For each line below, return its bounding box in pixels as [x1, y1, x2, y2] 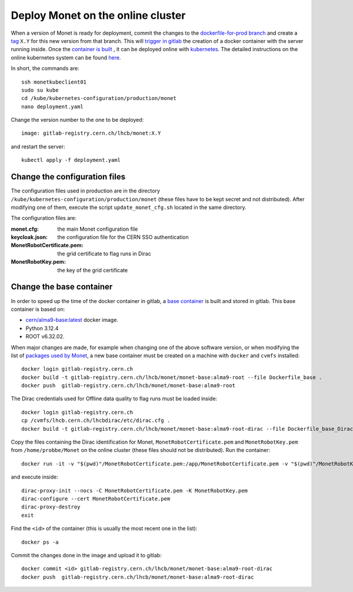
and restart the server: [11, 143, 65, 150]
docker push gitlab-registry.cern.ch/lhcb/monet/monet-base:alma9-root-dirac [21, 574, 254, 580]
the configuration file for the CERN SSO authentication [57, 234, 189, 241]
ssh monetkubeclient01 [21, 78, 87, 85]
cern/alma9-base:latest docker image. [25, 317, 119, 324]
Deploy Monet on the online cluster [11, 9, 186, 22]
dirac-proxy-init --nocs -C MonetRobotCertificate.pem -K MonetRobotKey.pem [21, 487, 248, 494]
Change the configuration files [11, 172, 126, 182]
